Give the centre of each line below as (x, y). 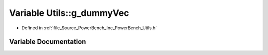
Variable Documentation (48, 42)
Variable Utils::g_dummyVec (69, 13)
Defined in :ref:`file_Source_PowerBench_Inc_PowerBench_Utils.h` (89, 28)
